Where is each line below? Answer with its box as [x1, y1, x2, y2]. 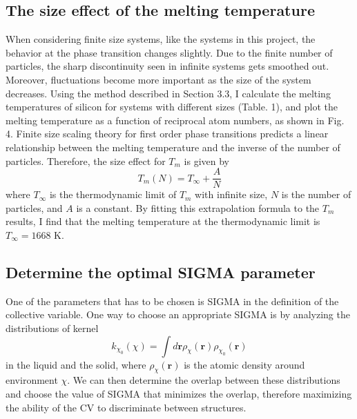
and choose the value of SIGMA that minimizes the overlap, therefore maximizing [6, 386, 352, 400]
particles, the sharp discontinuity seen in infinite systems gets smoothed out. [6, 59, 329, 73]
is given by [184, 153, 229, 168]
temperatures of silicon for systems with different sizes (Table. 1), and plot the [6, 99, 338, 114]
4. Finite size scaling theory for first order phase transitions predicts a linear [6, 126, 329, 141]
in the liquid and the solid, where [6, 357, 146, 371]
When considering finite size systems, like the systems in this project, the [6, 32, 316, 46]
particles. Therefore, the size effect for [6, 153, 166, 168]
